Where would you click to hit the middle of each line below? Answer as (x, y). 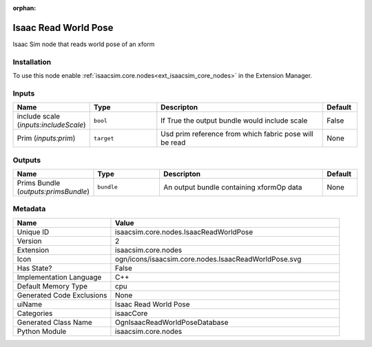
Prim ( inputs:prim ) (46, 138)
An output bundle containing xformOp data (232, 187)
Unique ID (33, 232)
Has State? (34, 268)
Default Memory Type (52, 286)
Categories (35, 313)
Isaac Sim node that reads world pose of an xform (84, 44)
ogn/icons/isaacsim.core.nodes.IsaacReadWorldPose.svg (208, 259)
